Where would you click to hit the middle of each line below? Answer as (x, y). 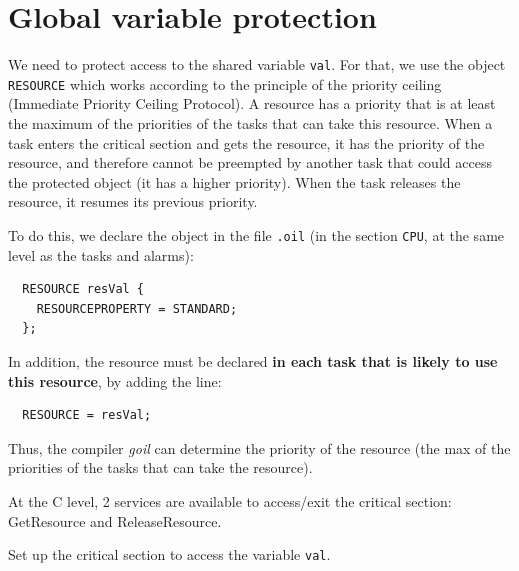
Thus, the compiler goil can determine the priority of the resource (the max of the (259, 447)
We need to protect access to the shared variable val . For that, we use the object (257, 64)
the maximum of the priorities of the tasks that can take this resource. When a (250, 123)
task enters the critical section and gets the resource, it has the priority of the (246, 142)
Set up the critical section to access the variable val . (169, 554)
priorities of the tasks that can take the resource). (160, 467)
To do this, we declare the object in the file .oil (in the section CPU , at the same (256, 235)
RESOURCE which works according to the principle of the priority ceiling (225, 83)
